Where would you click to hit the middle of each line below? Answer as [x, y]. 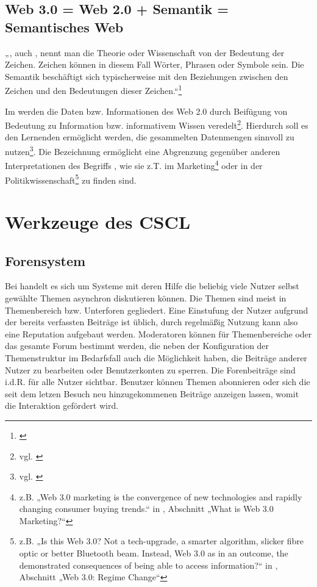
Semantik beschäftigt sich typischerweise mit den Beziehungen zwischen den [147, 76]
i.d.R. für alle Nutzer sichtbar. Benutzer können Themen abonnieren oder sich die [158, 382]
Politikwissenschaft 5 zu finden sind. [71, 179]
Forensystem [45, 260]
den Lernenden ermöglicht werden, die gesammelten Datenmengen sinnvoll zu [150, 137]
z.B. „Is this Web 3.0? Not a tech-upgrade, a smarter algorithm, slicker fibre [161, 541]
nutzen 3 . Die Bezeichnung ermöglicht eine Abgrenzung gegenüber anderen [143, 150]
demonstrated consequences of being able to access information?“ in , [148, 565]
